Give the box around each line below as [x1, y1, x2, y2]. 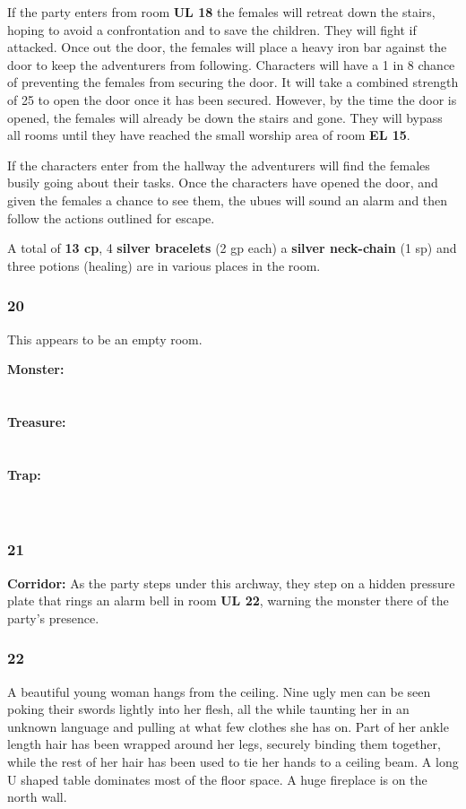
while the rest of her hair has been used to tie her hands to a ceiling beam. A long [7, 752, 459, 771]
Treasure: [7, 412, 66, 431]
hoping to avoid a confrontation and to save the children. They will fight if [7, 20, 417, 39]
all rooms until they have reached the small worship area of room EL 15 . [7, 126, 410, 144]
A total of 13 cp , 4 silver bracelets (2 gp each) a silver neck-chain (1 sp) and [7, 239, 457, 257]
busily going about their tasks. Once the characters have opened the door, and [7, 173, 438, 192]
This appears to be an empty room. [7, 329, 203, 348]
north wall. [7, 787, 67, 806]
